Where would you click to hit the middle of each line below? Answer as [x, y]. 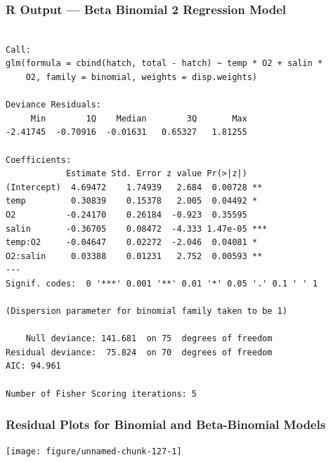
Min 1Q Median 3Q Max [139, 118]
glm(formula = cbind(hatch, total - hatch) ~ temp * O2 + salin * [164, 64]
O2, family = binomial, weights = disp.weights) [141, 77]
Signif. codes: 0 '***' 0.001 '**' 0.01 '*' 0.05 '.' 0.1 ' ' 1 [162, 283]
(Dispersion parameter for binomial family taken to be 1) [147, 311]
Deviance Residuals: [54, 105]
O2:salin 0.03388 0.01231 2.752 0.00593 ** [134, 256]
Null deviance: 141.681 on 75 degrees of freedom [149, 339]
